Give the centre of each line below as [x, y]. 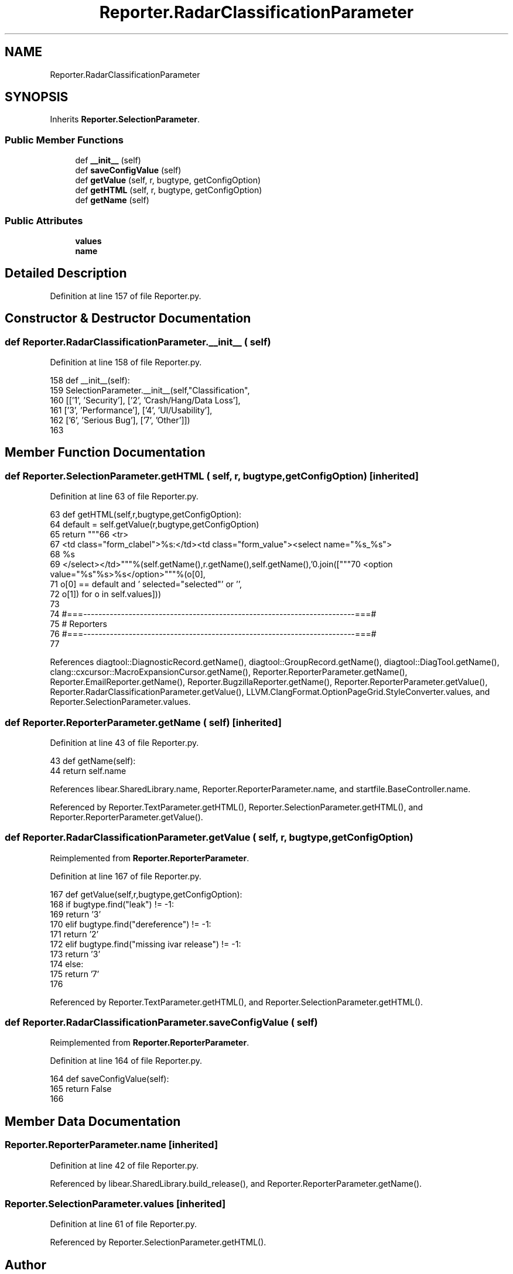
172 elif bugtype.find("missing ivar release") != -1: [146, 944]
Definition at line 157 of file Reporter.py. [126, 296]
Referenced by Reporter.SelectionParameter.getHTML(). [158, 1242]
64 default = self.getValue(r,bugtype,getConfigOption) [155, 525]
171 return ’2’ [74, 934]
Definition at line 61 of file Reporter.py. [123, 1224]
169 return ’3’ [76, 914]
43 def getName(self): [93, 761]
